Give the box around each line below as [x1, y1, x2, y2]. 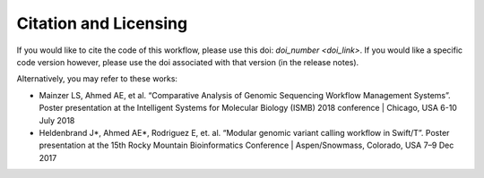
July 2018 [39, 114, 75, 125]
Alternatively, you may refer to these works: [16, 73, 178, 84]
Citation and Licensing [16, 13, 188, 33]
